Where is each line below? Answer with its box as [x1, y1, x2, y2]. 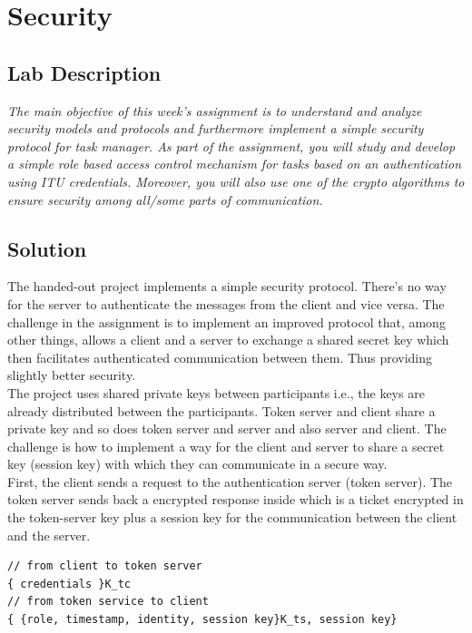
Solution [7, 234, 87, 262]
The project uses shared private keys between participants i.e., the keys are [7, 383, 425, 402]
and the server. [7, 525, 91, 544]
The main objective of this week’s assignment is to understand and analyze [7, 101, 422, 120]
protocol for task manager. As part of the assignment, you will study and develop [7, 136, 456, 155]
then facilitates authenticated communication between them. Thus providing [7, 347, 433, 366]
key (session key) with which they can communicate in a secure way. [7, 454, 388, 473]
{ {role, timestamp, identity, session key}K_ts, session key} [7, 613, 398, 627]
